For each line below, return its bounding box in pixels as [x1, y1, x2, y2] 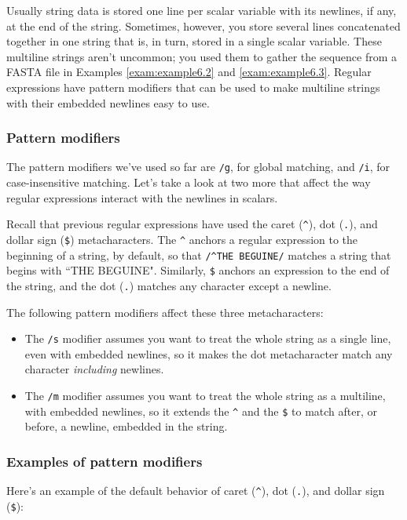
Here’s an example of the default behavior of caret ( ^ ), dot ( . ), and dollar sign [6, 482, 385, 499]
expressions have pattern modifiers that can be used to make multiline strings [6, 78, 380, 95]
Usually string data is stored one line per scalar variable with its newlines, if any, [6, 2, 397, 18]
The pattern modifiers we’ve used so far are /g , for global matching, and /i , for [6, 158, 390, 175]
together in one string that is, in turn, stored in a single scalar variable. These [6, 33, 382, 49]
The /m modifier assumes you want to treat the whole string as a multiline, [24, 387, 386, 403]
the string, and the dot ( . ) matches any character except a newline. [6, 277, 332, 293]
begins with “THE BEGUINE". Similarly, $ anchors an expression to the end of [6, 262, 390, 278]
